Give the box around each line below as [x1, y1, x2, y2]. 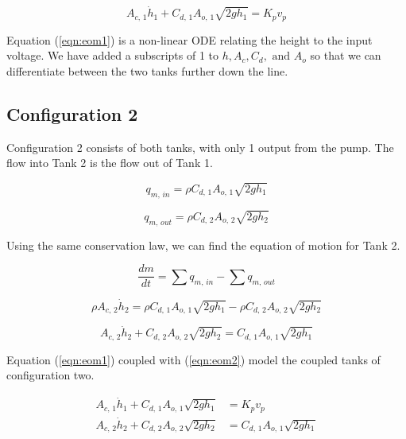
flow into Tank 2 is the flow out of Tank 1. [6, 154, 213, 171]
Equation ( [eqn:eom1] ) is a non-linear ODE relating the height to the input [6, 31, 373, 48]
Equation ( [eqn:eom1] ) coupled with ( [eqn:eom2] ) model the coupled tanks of [6, 351, 381, 367]
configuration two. [6, 367, 95, 383]
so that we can [310, 47, 381, 64]
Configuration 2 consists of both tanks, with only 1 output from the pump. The [6, 138, 394, 155]
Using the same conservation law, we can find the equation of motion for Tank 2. [6, 236, 400, 253]
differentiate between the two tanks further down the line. [6, 62, 288, 79]
